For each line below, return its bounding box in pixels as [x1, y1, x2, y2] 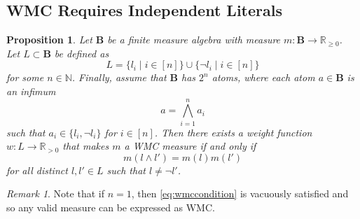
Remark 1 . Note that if [6, 186, 104, 201]
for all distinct [6, 162, 68, 177]
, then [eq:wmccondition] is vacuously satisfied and [131, 186, 349, 201]
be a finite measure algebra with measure [107, 32, 281, 47]
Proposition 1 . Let [6, 32, 92, 47]
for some [6, 70, 44, 85]
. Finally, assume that [71, 70, 167, 85]
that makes [62, 139, 109, 153]
